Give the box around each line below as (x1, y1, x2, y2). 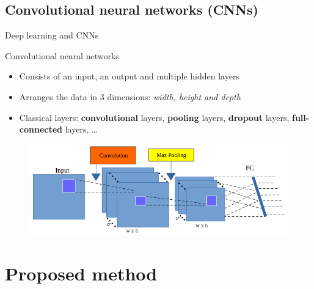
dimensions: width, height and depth (107, 90, 241, 103)
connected (19, 123, 63, 136)
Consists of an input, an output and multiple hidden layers (19, 70, 239, 82)
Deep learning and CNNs (5, 29, 99, 42)
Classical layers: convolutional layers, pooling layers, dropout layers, (19, 111, 290, 123)
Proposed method (5, 261, 158, 286)
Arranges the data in (19, 90, 98, 103)
